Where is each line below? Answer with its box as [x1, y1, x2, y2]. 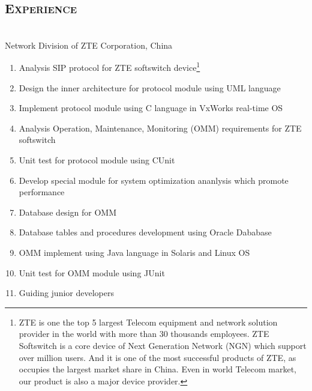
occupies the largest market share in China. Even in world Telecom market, [19, 363, 296, 375]
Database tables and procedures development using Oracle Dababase [19, 226, 272, 238]
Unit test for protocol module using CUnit [19, 154, 175, 166]
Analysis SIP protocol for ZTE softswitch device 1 [19, 59, 200, 74]
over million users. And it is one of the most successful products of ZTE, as [19, 351, 296, 363]
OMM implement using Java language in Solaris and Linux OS [19, 246, 250, 258]
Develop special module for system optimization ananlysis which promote [19, 174, 289, 186]
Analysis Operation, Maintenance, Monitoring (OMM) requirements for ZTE [19, 121, 302, 134]
